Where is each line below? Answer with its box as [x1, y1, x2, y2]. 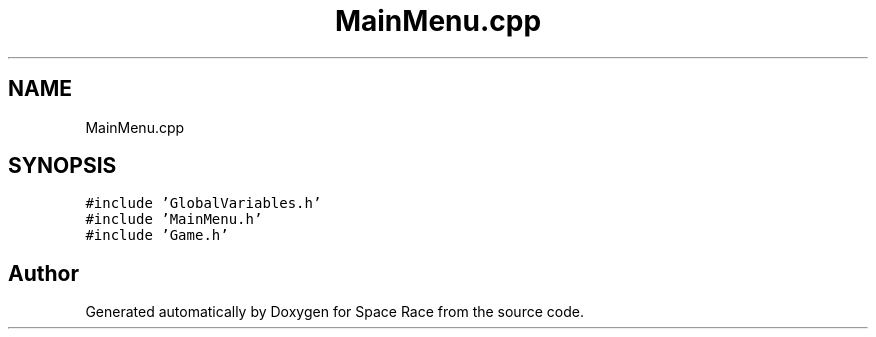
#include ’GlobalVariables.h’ [85, 195, 322, 212]
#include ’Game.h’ [85, 227, 229, 244]
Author [8, 260, 79, 286]
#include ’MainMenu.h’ [85, 211, 263, 228]
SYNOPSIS [8, 153, 117, 179]
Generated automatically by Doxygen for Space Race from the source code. [85, 303, 584, 321]
